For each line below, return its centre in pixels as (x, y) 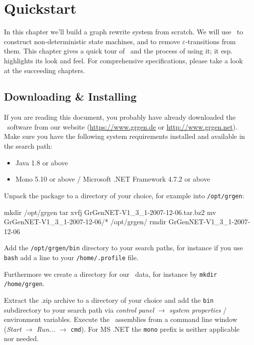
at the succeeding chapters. (45, 70)
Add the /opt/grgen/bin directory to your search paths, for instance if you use (124, 248)
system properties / (198, 309)
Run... (46, 329)
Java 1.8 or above (42, 162)
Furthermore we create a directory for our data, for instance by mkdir (111, 274)
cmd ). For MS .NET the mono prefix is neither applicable (155, 329)
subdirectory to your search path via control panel (79, 309)
